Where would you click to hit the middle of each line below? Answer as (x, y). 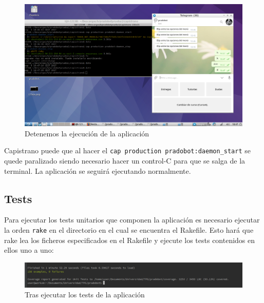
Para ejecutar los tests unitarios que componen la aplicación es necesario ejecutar (132, 220)
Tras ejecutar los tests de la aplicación (85, 295)
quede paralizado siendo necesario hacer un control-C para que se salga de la (125, 160)
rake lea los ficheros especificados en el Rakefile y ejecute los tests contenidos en (130, 240)
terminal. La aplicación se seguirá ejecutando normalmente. (98, 170)
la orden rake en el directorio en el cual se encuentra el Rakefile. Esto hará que (129, 229)
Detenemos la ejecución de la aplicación (87, 133)
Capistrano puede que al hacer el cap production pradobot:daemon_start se (127, 150)
